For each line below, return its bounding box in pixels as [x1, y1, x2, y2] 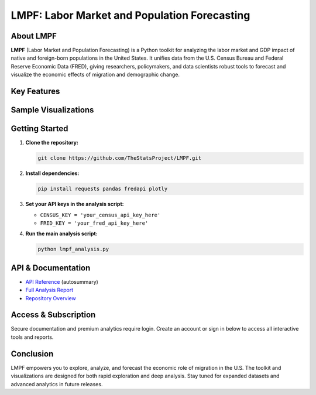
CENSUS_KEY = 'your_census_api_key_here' [40, 211, 161, 218]
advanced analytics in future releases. [11, 380, 103, 387]
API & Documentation [11, 263, 91, 273]
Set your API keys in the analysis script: [25, 201, 124, 208]
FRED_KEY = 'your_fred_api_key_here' [40, 219, 149, 226]
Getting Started [11, 123, 68, 134]
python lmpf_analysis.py [37, 246, 109, 253]
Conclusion [11, 349, 54, 359]
